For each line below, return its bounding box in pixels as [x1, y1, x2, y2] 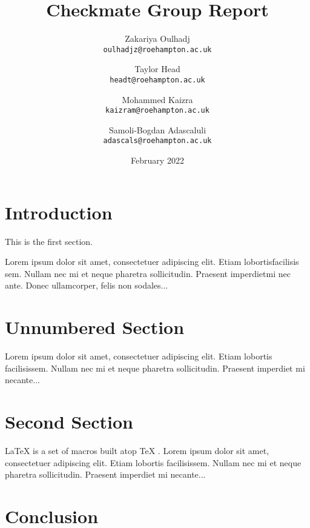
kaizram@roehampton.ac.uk [105, 106, 209, 115]
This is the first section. [5, 235, 93, 247]
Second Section [5, 409, 133, 434]
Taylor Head [134, 62, 180, 75]
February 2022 [131, 154, 184, 167]
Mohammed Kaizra [122, 93, 193, 105]
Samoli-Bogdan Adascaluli [108, 123, 206, 136]
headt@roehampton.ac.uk [110, 75, 205, 84]
